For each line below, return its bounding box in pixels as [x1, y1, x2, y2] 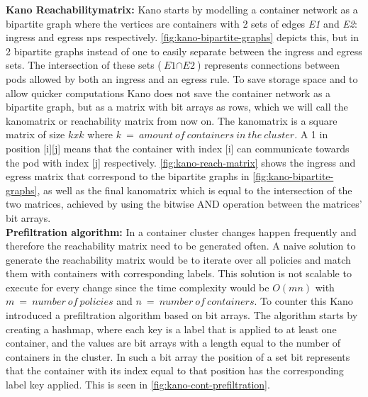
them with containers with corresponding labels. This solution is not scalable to [6, 266, 352, 281]
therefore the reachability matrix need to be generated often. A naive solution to [6, 238, 356, 253]
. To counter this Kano [254, 293, 353, 308]
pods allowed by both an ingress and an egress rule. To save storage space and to [6, 71, 358, 86]
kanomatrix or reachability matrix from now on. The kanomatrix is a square [6, 113, 338, 128]
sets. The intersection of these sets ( [6, 57, 162, 72]
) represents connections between [197, 57, 340, 72]
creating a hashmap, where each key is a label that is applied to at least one [6, 321, 337, 336]
